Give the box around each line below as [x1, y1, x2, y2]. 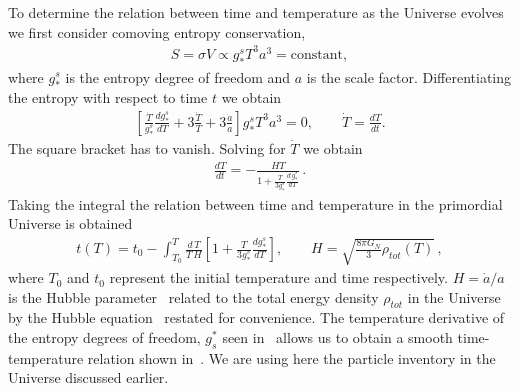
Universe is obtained [8, 213, 133, 234]
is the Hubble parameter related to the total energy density [8, 286, 379, 307]
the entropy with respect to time [8, 87, 208, 108]
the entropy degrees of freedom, [8, 327, 201, 348]
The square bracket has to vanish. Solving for [8, 137, 286, 158]
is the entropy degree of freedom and [65, 66, 291, 87]
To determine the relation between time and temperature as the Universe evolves [8, 2, 504, 22]
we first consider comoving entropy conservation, [8, 21, 306, 42]
